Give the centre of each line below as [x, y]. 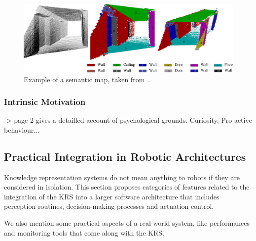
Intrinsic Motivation [45, 101]
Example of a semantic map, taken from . [87, 79]
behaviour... [22, 129]
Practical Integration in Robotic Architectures [125, 156]
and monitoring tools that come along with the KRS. [84, 232]
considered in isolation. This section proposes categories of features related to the [127, 187]
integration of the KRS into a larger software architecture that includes [112, 196]
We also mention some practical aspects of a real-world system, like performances [127, 223]
